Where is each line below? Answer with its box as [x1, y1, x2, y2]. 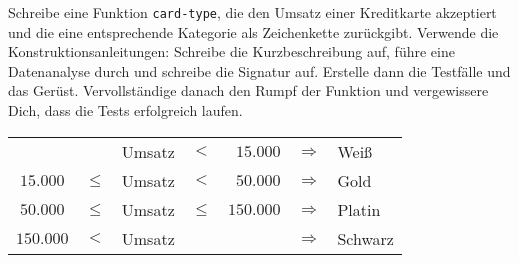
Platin [337, 197, 381, 221]
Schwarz [337, 226, 394, 250]
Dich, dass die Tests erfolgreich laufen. [8, 100, 243, 121]
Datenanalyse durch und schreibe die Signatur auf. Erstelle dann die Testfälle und [8, 60, 511, 81]
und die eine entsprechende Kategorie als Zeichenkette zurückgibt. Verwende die [8, 21, 499, 42]
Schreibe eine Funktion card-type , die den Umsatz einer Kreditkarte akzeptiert [8, 2, 497, 22]
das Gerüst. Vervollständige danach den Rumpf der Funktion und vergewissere [8, 80, 489, 101]
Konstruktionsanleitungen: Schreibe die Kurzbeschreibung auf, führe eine [8, 41, 455, 62]
